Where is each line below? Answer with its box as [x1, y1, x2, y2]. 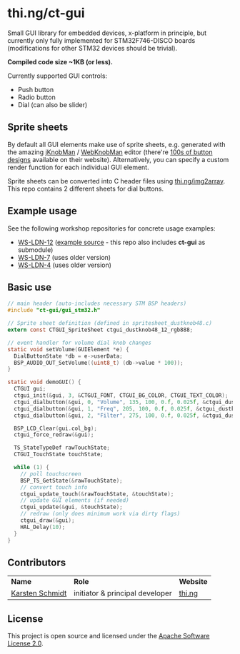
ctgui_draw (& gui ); [20, 517, 75, 524]
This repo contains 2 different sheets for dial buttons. [7, 184, 164, 193]
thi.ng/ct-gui [7, 5, 85, 21]
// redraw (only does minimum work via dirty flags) [20, 510, 181, 518]
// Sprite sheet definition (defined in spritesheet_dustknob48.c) [7, 320, 213, 327]
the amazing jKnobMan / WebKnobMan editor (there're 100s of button [7, 148, 213, 156]
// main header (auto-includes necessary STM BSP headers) [7, 300, 187, 308]
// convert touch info [20, 483, 88, 491]
